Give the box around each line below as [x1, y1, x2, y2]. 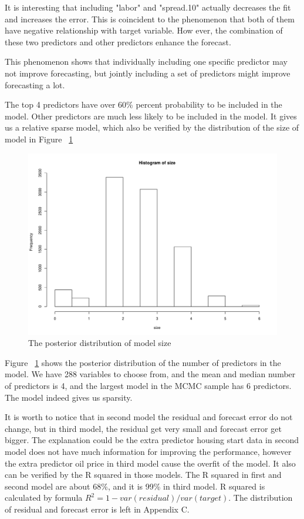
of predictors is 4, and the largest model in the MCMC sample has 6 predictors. [5, 379, 292, 391]
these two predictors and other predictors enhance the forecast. [5, 35, 231, 48]
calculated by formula [5, 491, 83, 504]
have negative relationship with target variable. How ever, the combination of [5, 24, 283, 36]
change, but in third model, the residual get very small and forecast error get [5, 422, 282, 434]
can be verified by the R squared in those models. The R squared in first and [5, 468, 282, 481]
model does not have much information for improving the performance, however [5, 445, 292, 457]
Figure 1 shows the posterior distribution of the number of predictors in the [5, 356, 281, 368]
